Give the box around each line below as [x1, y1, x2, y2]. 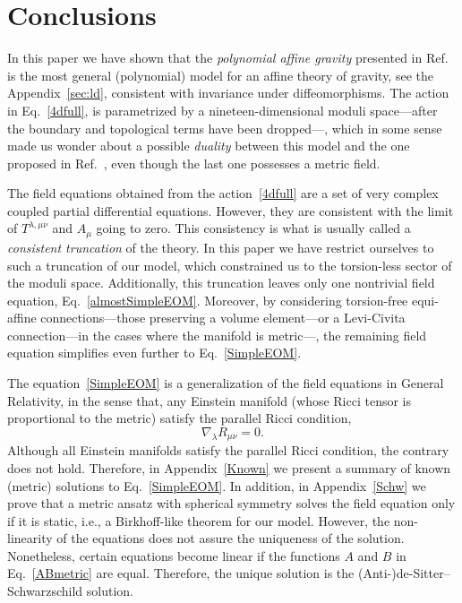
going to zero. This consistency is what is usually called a [96, 219, 411, 237]
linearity [7, 529, 53, 547]
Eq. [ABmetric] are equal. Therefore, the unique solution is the [7, 564, 355, 582]
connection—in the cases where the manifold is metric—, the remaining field [7, 325, 427, 344]
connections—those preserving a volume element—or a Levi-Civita [40, 308, 406, 327]
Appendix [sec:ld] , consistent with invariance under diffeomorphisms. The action [7, 83, 449, 102]
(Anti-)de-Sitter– [357, 564, 450, 582]
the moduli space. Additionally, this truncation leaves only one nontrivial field [7, 273, 435, 292]
